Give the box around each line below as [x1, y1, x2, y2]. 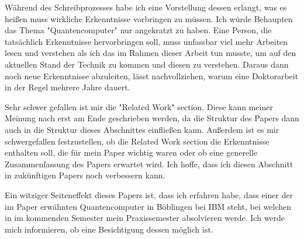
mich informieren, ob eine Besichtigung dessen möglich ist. [5, 223, 213, 235]
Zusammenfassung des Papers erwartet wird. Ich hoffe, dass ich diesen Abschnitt [5, 157, 293, 170]
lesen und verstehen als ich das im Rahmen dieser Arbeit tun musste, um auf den [5, 47, 296, 59]
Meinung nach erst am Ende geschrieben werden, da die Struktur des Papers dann [5, 112, 299, 124]
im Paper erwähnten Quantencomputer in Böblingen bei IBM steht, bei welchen [5, 200, 291, 212]
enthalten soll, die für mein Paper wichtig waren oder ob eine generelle [5, 146, 258, 159]
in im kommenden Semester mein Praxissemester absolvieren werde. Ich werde [5, 212, 285, 224]
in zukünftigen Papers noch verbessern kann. [5, 169, 165, 181]
